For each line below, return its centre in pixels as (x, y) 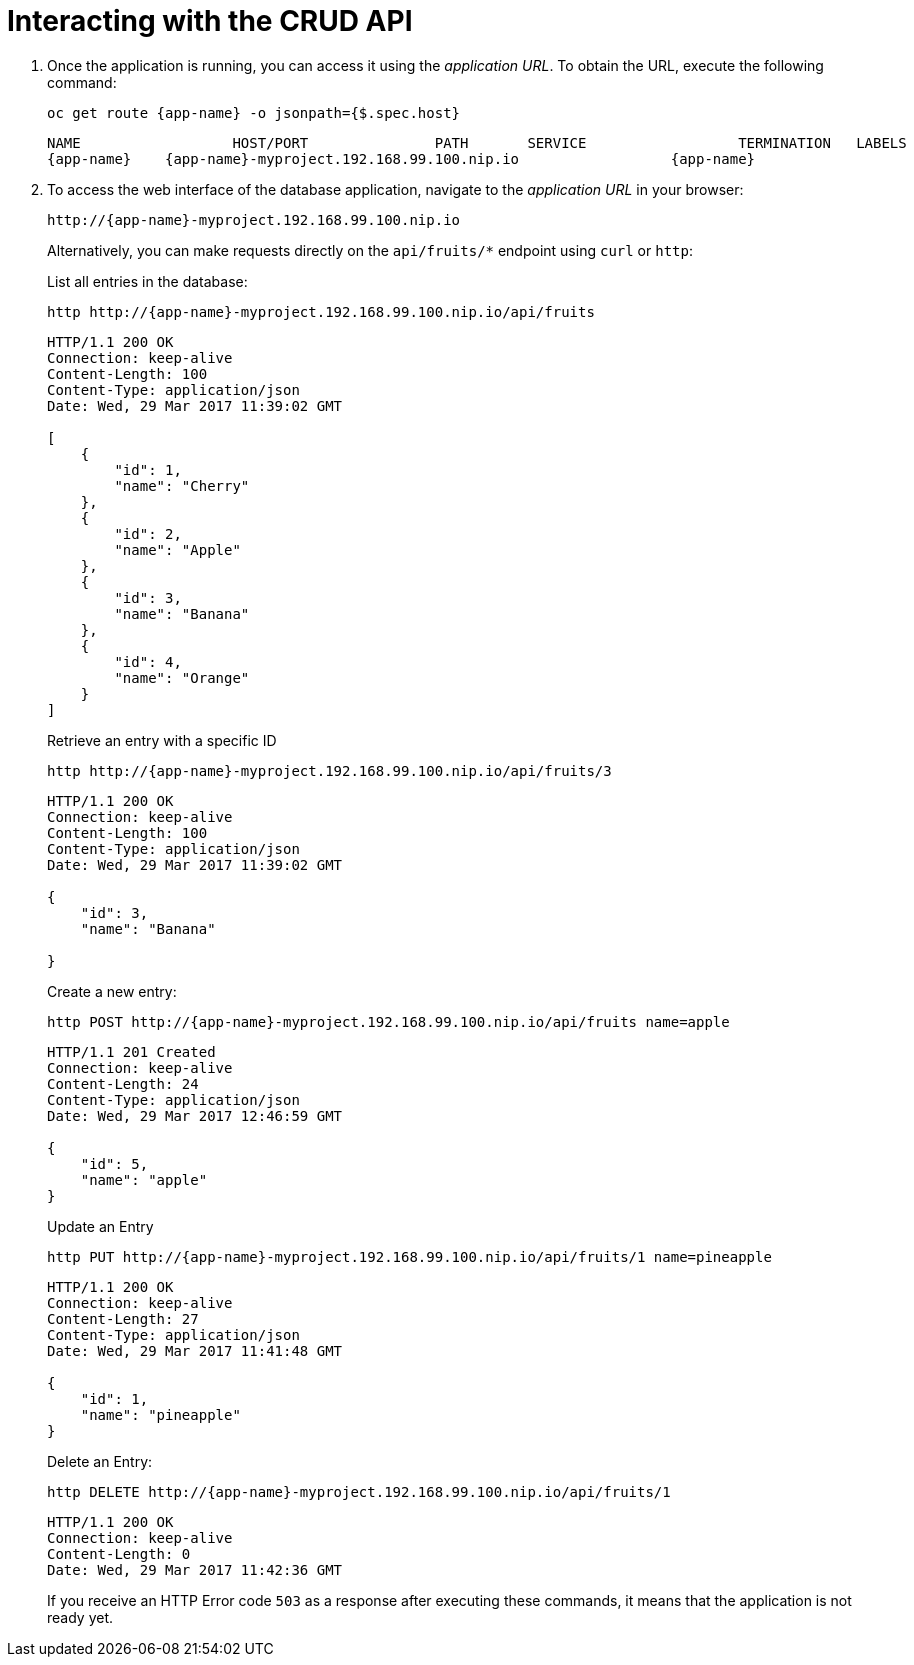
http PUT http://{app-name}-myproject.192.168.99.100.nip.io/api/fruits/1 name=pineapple (409, 1256)
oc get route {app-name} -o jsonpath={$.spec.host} (254, 112)
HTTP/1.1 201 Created (131, 1051)
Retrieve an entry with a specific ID (162, 740)
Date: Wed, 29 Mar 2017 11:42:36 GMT (195, 1569)
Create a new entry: (112, 991)
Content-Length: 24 (123, 1083)
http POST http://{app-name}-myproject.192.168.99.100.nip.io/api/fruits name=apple (388, 1021)
